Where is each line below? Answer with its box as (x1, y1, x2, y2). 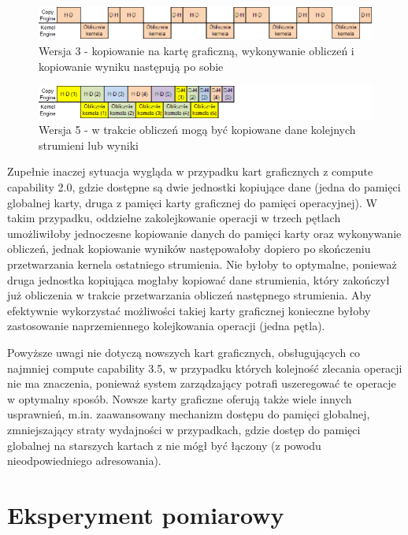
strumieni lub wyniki (39, 136, 139, 153)
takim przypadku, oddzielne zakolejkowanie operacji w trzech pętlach (7, 210, 341, 226)
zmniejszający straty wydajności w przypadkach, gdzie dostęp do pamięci (7, 421, 361, 437)
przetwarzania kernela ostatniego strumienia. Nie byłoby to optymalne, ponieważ (7, 256, 397, 272)
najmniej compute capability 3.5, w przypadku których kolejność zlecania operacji (7, 359, 402, 376)
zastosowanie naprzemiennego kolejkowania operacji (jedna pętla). (7, 318, 325, 334)
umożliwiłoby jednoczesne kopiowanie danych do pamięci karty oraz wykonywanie (7, 225, 402, 241)
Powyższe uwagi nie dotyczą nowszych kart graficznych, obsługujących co (7, 344, 361, 360)
